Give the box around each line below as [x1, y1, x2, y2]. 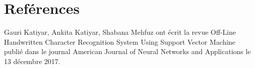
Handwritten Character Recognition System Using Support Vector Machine [4, 36, 235, 47]
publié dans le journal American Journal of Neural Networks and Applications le [4, 46, 251, 57]
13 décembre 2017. [4, 56, 60, 66]
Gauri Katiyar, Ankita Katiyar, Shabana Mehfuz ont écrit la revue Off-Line [4, 27, 236, 37]
